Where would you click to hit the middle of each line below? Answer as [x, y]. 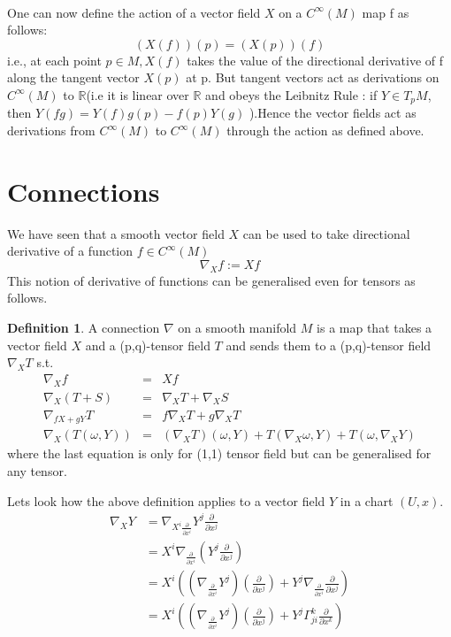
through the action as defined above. [325, 130]
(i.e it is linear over [138, 94]
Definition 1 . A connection [84, 327]
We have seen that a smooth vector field [116, 233]
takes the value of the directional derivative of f [315, 60]
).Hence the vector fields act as [333, 113]
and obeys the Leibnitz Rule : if [291, 94]
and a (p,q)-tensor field [148, 345]
